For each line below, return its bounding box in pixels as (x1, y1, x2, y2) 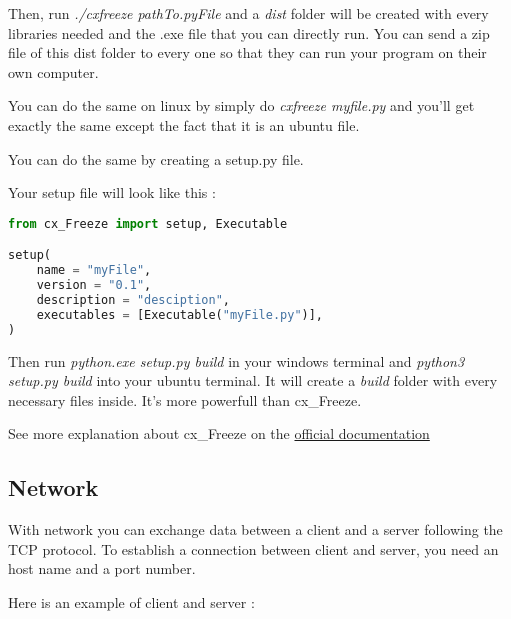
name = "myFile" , (36, 263, 152, 278)
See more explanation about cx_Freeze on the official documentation (8, 423, 430, 444)
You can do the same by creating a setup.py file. (8, 148, 304, 169)
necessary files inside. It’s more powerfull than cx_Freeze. (8, 389, 362, 410)
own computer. (8, 61, 99, 82)
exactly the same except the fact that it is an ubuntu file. (8, 114, 360, 135)
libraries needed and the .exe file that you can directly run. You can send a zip (8, 22, 490, 43)
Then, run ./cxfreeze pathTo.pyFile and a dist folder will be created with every (8, 3, 489, 23)
